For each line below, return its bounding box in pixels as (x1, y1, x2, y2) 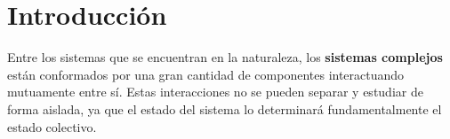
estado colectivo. (7, 117, 97, 135)
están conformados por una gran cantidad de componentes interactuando (7, 65, 405, 83)
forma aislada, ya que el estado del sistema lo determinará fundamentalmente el (7, 99, 442, 118)
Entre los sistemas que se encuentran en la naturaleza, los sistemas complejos (7, 48, 443, 66)
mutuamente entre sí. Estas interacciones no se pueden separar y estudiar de (7, 82, 423, 101)
